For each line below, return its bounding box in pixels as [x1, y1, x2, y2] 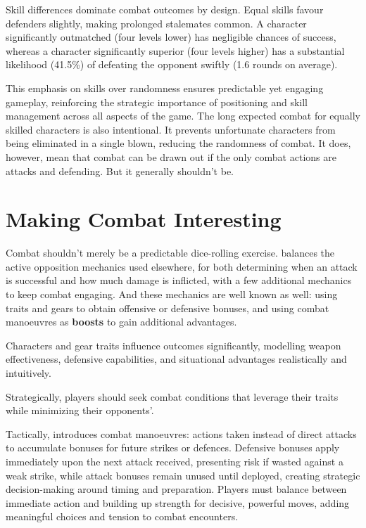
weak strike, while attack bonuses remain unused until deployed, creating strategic [6, 468, 360, 482]
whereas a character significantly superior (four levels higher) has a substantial [6, 43, 345, 58]
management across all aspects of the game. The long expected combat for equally [6, 108, 360, 123]
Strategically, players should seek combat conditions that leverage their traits [6, 389, 339, 404]
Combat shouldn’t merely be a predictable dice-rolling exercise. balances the [6, 245, 335, 260]
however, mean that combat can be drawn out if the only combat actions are [6, 149, 336, 164]
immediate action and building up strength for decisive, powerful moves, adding [6, 495, 350, 510]
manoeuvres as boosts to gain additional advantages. [6, 314, 237, 329]
